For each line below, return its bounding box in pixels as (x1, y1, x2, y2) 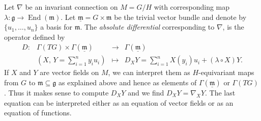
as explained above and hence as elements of (59, 77, 197, 88)
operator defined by (4, 31, 65, 42)
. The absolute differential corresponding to (80, 21, 215, 32)
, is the (222, 21, 244, 32)
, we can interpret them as (108, 67, 190, 78)
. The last (205, 87, 236, 98)
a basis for (40, 21, 73, 32)
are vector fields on (40, 67, 99, 78)
